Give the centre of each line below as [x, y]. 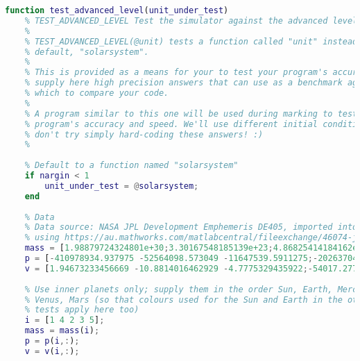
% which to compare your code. [97, 93]
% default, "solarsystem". [87, 52]
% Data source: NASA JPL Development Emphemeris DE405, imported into [191, 227]
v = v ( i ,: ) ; [52, 351]
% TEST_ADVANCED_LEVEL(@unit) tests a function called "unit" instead [191, 41]
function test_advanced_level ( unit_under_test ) [117, 10]
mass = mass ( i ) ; [62, 331]
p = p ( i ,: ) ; [52, 341]
